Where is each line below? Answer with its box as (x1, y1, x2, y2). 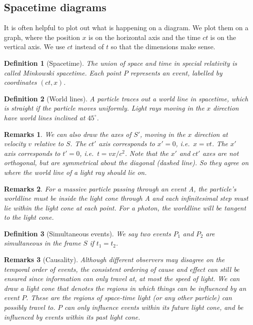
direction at (194, 129, 228, 139)
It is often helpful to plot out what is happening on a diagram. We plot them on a (4, 22, 249, 33)
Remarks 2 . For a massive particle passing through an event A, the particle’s (4, 183, 236, 193)
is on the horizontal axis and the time (88, 32, 201, 42)
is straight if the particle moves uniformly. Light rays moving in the (4, 103, 204, 113)
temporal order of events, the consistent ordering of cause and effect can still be (4, 264, 240, 274)
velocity (4, 138, 26, 149)
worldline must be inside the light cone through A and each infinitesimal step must (4, 193, 249, 203)
